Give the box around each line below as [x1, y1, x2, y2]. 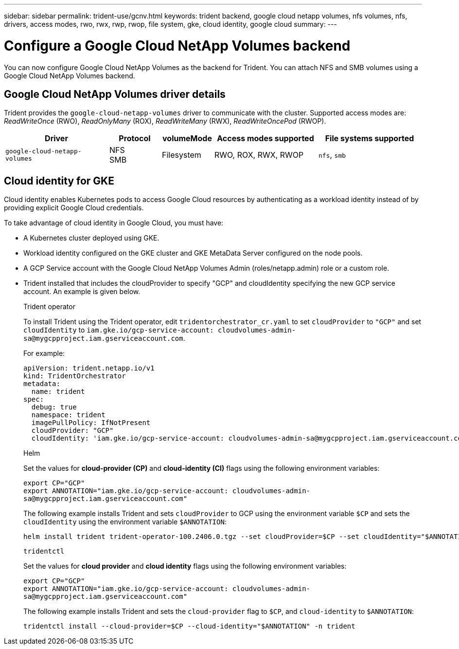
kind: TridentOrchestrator [23, 372, 126, 380]
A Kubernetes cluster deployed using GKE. [23, 234, 159, 242]
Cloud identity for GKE [4, 174, 114, 187]
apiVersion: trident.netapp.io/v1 [23, 364, 155, 372]
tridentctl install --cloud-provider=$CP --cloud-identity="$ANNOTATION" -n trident [23, 622, 355, 630]
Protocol [119, 133, 151, 144]
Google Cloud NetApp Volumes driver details [4, 88, 226, 100]
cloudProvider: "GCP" [31, 426, 114, 435]
